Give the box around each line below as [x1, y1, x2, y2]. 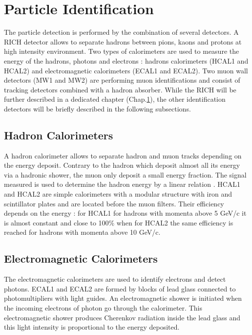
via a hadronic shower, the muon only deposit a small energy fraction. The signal [4, 169, 247, 179]
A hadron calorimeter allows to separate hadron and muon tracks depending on [4, 150, 242, 160]
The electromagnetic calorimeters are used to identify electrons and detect [4, 274, 226, 284]
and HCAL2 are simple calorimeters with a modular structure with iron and [4, 189, 232, 199]
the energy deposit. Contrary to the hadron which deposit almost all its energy [4, 160, 240, 170]
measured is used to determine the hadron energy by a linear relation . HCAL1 [4, 179, 241, 189]
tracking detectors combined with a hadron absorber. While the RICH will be [4, 84, 236, 94]
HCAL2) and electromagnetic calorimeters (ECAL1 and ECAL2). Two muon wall [4, 65, 248, 75]
